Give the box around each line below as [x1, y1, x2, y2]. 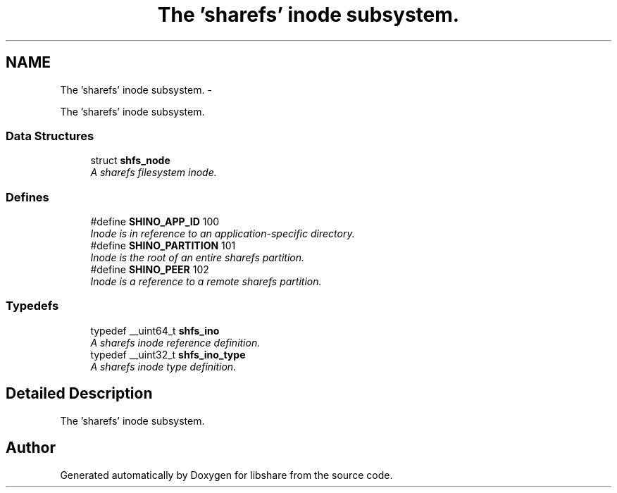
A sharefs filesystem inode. [90, 166, 217, 179]
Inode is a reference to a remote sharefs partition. [90, 275, 322, 288]
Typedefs [6, 299, 59, 313]
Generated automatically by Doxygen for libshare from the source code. [60, 468, 393, 481]
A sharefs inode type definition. [90, 360, 237, 373]
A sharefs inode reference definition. [90, 336, 261, 349]
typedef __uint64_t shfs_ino [90, 324, 220, 337]
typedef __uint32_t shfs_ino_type [90, 348, 246, 361]
